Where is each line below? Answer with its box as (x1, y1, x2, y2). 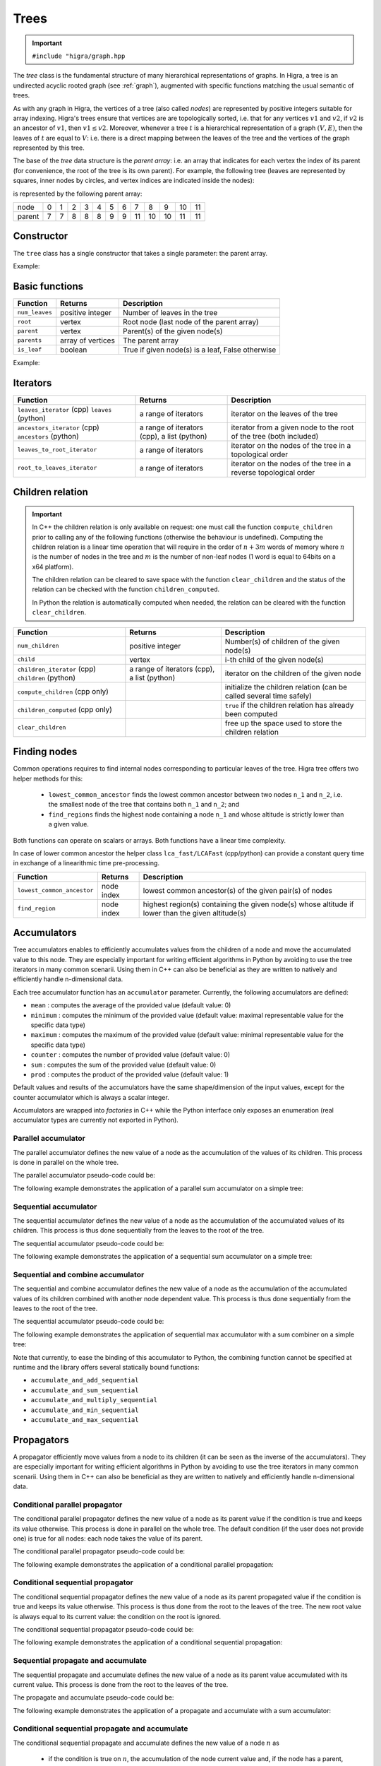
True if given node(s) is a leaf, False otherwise (122, 345, 277, 355)
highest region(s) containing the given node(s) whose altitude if (143, 899, 354, 909)
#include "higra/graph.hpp (32, 52, 126, 60)
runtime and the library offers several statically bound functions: (13, 1363, 200, 1371)
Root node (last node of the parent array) (122, 316, 259, 326)
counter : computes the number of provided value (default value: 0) (30, 1050, 231, 1059)
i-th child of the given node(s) (224, 654, 324, 664)
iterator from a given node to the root (231, 422, 354, 432)
